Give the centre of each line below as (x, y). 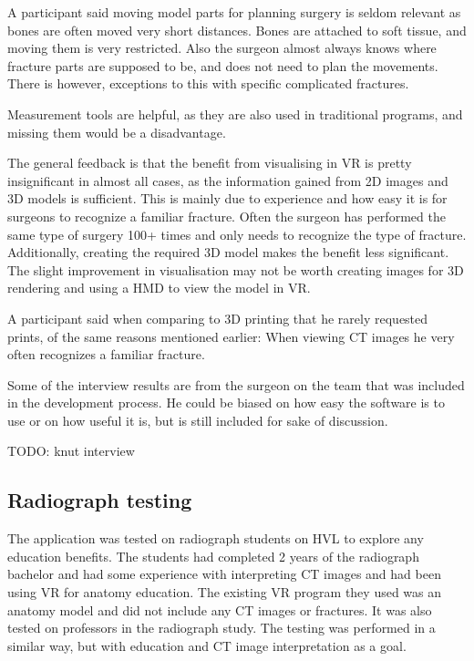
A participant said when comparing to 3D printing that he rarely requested (218, 318)
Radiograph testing (100, 500)
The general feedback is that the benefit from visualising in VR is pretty (210, 163)
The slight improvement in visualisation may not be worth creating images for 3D (236, 269)
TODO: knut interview (71, 451)
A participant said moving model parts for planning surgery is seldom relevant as (234, 12)
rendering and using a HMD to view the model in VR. (159, 288)
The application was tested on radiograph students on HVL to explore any (216, 538)
